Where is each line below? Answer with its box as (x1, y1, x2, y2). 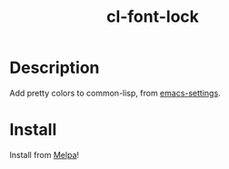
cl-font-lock (105, 6, 200, 27)
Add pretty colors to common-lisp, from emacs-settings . (9, 87, 221, 98)
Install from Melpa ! (9, 149, 80, 160)
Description (9, 57, 100, 78)
